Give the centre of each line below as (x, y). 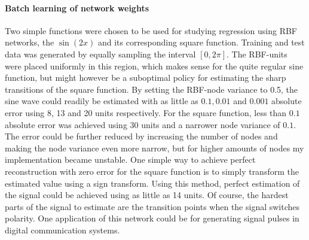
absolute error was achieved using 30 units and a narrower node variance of (143, 124)
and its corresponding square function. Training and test (201, 42)
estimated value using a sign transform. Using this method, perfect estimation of (152, 183)
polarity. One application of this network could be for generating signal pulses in (152, 218)
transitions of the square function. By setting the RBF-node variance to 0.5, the (152, 89)
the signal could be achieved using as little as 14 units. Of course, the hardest (147, 195)
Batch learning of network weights (77, 7)
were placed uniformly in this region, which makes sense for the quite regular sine (154, 66)
